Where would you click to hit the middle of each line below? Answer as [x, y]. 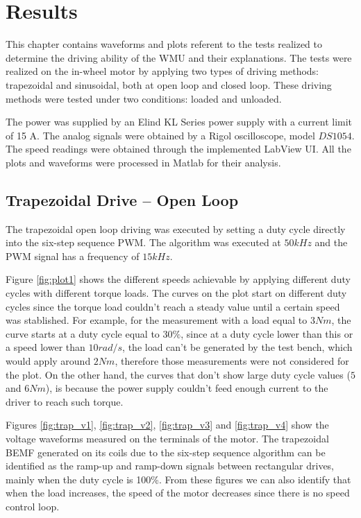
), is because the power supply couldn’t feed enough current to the [187, 388]
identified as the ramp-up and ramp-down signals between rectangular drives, [170, 466]
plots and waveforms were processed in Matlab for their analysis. [143, 162]
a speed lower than [45, 347]
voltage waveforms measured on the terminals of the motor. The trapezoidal [167, 438]
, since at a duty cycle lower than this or [267, 333]
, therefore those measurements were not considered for [232, 361]
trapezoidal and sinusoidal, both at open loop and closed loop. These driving [169, 84]
